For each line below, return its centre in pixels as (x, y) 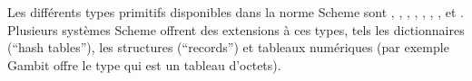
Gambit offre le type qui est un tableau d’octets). (144, 64)
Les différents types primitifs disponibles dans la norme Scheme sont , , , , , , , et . (236, 12)
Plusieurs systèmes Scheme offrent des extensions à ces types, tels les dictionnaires (236, 29)
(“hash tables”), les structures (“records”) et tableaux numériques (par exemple (228, 47)
